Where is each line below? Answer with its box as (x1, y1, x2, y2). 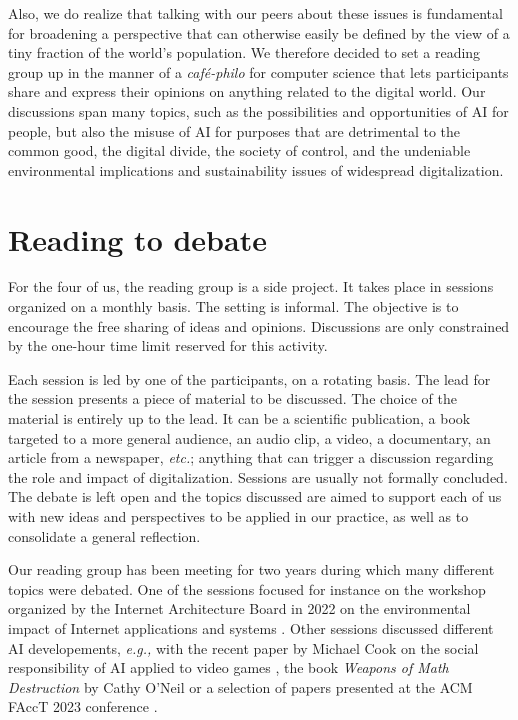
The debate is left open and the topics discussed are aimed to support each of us (8, 486, 502, 507)
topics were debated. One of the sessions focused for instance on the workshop (8, 578, 486, 599)
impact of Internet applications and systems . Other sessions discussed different (8, 617, 494, 638)
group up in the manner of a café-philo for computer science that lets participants (8, 61, 509, 82)
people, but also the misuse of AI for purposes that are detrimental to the (8, 120, 461, 141)
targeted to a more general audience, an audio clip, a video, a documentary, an (8, 427, 491, 448)
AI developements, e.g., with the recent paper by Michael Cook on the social (8, 637, 479, 658)
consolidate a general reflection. (8, 525, 201, 546)
